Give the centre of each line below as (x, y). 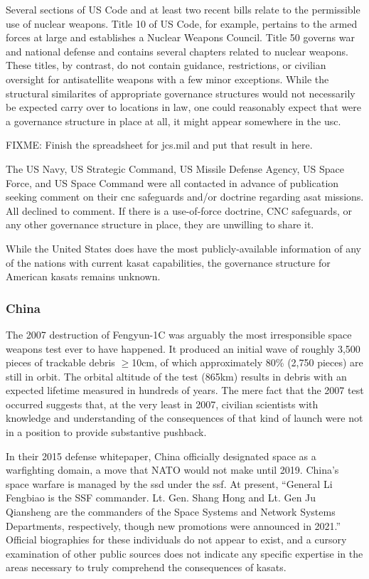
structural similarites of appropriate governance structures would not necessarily (181, 93)
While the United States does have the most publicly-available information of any (184, 248)
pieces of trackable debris (60, 362)
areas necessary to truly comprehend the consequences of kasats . (146, 567)
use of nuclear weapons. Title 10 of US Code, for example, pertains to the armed (182, 23)
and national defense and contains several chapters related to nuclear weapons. (177, 51)
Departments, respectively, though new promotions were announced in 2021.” (173, 525)
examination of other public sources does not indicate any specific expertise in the (184, 553)
